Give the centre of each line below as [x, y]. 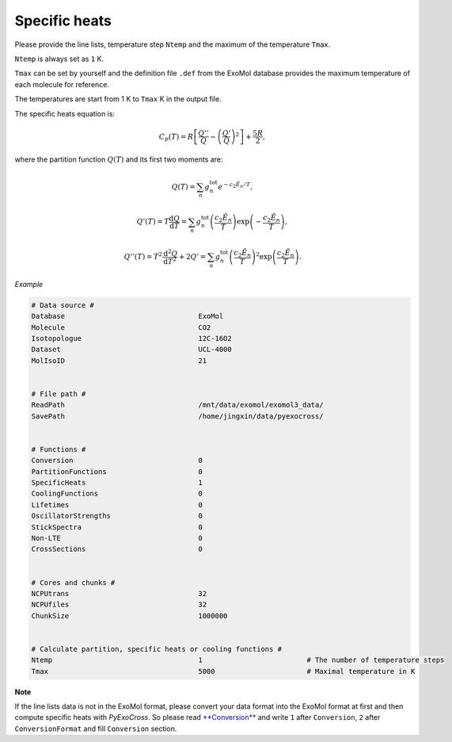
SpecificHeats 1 [117, 483]
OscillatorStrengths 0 [117, 516]
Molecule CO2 [121, 327]
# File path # [59, 394]
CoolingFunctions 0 [117, 494]
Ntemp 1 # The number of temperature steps [238, 660]
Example [29, 284]
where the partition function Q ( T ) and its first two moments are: [119, 159]
